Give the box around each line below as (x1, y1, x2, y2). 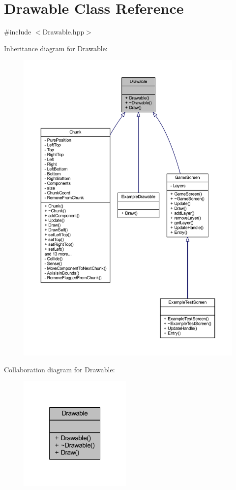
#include (4, 27, 31, 37)
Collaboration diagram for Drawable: (4, 364, 115, 374)
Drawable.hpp (42, 27, 85, 37)
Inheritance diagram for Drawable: (4, 43, 108, 53)
